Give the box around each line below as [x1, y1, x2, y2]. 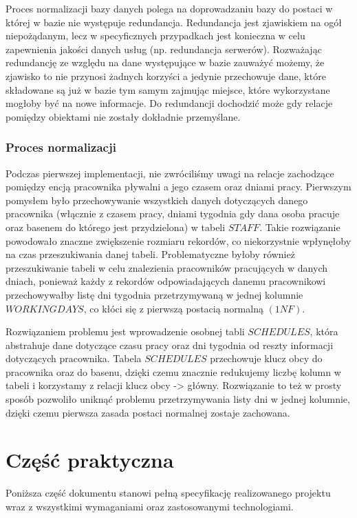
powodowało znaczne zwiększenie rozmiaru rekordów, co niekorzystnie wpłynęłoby [6, 233, 351, 248]
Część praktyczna [6, 446, 174, 474]
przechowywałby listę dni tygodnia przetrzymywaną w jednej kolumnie [6, 287, 303, 301]
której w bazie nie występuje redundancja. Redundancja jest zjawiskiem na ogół [6, 14, 342, 29]
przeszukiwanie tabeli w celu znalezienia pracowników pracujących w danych [6, 260, 328, 275]
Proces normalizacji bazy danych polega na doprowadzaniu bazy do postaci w [6, 1, 333, 15]
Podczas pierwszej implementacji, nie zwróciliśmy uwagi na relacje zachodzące [6, 166, 334, 180]
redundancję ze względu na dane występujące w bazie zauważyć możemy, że [6, 55, 325, 70]
